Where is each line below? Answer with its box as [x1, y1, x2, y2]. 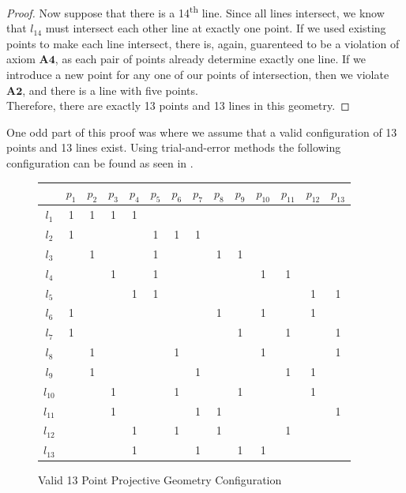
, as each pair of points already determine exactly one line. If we [55, 51, 366, 67]
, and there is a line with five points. [22, 81, 198, 98]
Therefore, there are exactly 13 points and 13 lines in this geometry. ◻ [6, 97, 350, 114]
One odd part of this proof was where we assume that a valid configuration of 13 [6, 123, 397, 140]
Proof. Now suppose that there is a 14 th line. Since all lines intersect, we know [6, 2, 385, 21]
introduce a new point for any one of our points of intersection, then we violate [6, 66, 389, 83]
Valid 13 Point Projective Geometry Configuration [38, 472, 282, 488]
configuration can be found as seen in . [6, 155, 194, 171]
